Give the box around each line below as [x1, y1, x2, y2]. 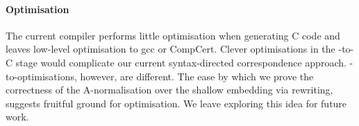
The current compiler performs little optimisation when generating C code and [6, 28, 340, 42]
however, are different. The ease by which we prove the [80, 69, 314, 83]
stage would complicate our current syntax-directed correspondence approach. [15, 55, 347, 69]
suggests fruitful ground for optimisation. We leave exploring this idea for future [6, 96, 347, 110]
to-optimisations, [6, 69, 77, 83]
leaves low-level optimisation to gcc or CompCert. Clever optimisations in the [6, 42, 335, 56]
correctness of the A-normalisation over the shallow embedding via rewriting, [6, 82, 333, 97]
